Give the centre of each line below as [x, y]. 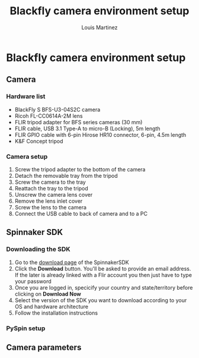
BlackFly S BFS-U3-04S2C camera [57, 109]
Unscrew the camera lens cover [54, 194]
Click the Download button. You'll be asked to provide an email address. [103, 268]
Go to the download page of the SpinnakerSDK [72, 262]
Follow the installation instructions [56, 313]
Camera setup [27, 156]
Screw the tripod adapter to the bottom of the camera [80, 169]
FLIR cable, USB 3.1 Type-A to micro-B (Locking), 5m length [87, 128]
